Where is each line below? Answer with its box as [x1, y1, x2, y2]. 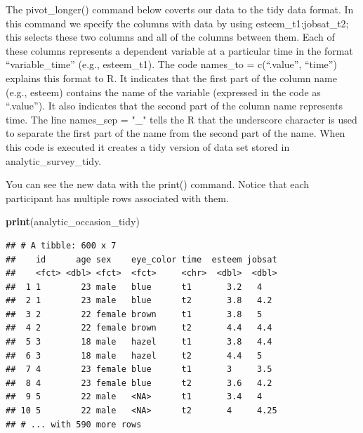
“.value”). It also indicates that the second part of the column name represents [6, 98, 343, 113]
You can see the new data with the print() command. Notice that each [6, 177, 310, 192]
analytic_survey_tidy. [6, 153, 102, 168]
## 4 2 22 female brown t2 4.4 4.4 [6, 323, 272, 333]
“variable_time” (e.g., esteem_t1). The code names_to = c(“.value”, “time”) [6, 57, 337, 72]
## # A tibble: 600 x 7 [6, 240, 117, 251]
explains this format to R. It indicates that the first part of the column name [6, 70, 337, 85]
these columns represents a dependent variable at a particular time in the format [6, 43, 353, 58]
